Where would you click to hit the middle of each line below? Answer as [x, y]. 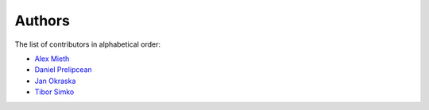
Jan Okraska [55, 81]
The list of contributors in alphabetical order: [88, 44]
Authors [43, 21]
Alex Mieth [52, 59]
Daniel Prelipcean [64, 70]
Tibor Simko [54, 92]
